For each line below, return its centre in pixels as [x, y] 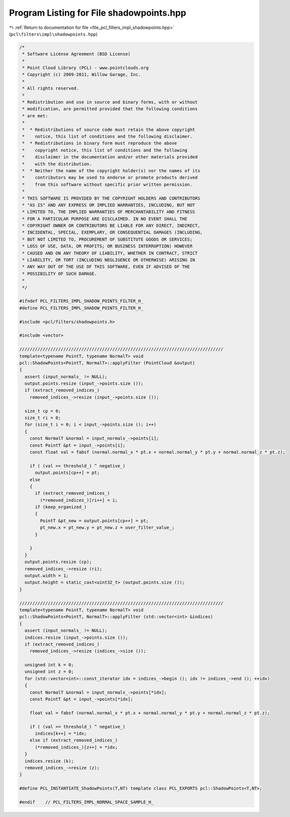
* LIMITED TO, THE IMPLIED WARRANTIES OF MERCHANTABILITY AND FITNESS [109, 212]
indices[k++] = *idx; [61, 733]
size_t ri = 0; [43, 418]
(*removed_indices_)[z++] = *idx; [76, 747]
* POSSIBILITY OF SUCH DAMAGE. [60, 274]
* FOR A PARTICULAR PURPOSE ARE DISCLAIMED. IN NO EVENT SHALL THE [105, 219]
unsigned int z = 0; [49, 672]
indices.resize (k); [49, 761]
